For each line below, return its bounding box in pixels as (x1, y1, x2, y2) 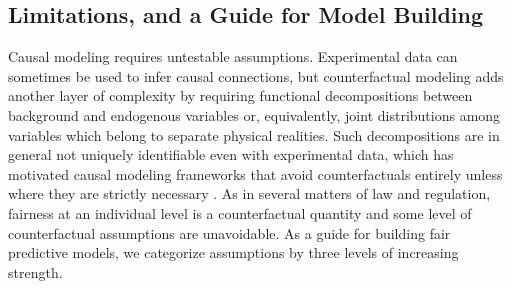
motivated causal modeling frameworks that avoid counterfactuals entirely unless (8, 163, 503, 184)
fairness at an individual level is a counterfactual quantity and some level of (8, 202, 472, 223)
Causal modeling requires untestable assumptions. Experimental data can (8, 46, 458, 67)
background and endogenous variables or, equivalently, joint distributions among (8, 104, 501, 125)
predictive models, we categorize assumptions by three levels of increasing (8, 242, 459, 263)
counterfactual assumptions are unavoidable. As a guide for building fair (8, 222, 451, 243)
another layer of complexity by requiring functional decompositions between (8, 85, 473, 106)
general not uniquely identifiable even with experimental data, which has (8, 144, 454, 165)
